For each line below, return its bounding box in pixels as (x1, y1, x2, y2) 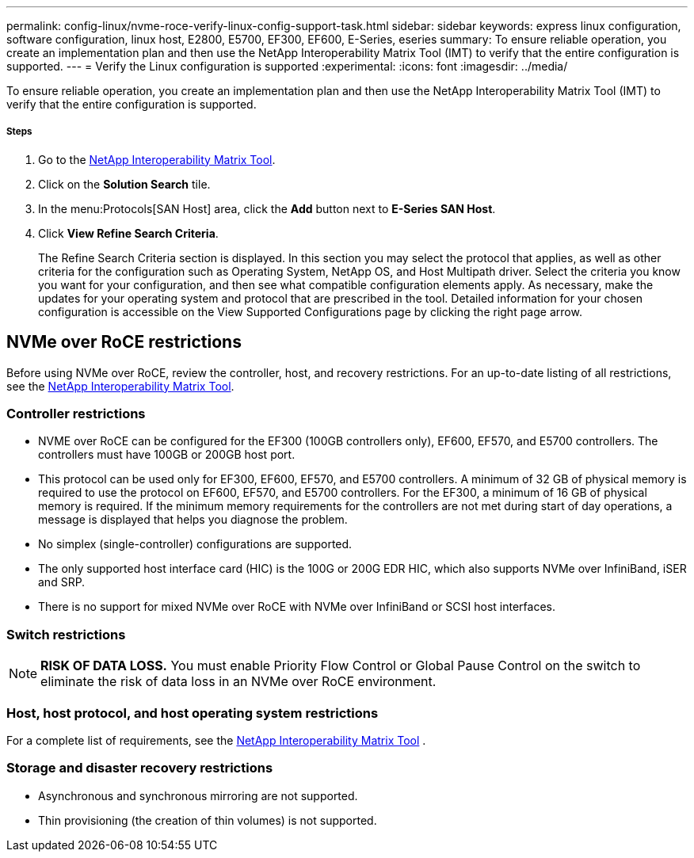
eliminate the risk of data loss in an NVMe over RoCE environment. (40, 673, 437, 690)
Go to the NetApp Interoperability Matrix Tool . (38, 152, 276, 166)
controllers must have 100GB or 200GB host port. (38, 448, 296, 462)
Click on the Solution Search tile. (38, 177, 211, 191)
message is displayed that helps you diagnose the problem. (38, 513, 348, 527)
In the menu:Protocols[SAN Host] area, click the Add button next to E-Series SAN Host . (38, 201, 496, 215)
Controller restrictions (6, 406, 146, 421)
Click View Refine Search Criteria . (38, 226, 219, 240)
